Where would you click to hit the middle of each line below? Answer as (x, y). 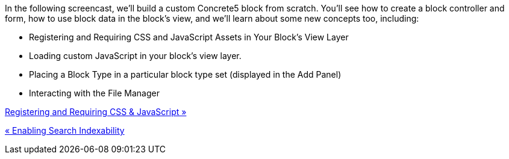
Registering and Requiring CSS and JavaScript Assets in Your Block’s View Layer (189, 37)
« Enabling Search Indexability (65, 130)
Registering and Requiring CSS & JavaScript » (96, 112)
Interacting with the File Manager (94, 93)
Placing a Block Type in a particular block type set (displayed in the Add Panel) (185, 74)
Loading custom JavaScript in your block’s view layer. (135, 56)
